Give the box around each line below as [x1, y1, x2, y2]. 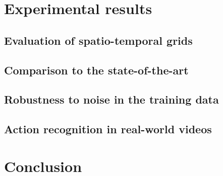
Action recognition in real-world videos [4, 121, 212, 137]
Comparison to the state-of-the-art [4, 62, 189, 77]
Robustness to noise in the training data [4, 92, 219, 107]
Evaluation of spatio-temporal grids [4, 32, 193, 48]
